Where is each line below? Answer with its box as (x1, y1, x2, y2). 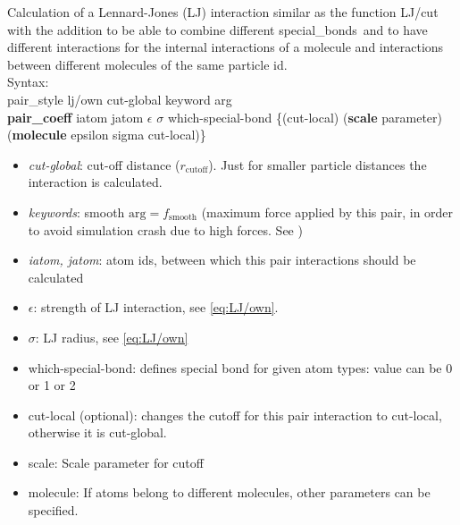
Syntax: (7, 72, 49, 91)
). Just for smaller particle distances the (208, 155, 427, 174)
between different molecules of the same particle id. (7, 55, 288, 73)
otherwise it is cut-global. (28, 423, 167, 442)
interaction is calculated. (28, 173, 163, 191)
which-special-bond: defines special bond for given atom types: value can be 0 (28, 358, 453, 377)
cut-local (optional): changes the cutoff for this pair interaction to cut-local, (28, 405, 442, 424)
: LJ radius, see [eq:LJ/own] (35, 327, 188, 346)
